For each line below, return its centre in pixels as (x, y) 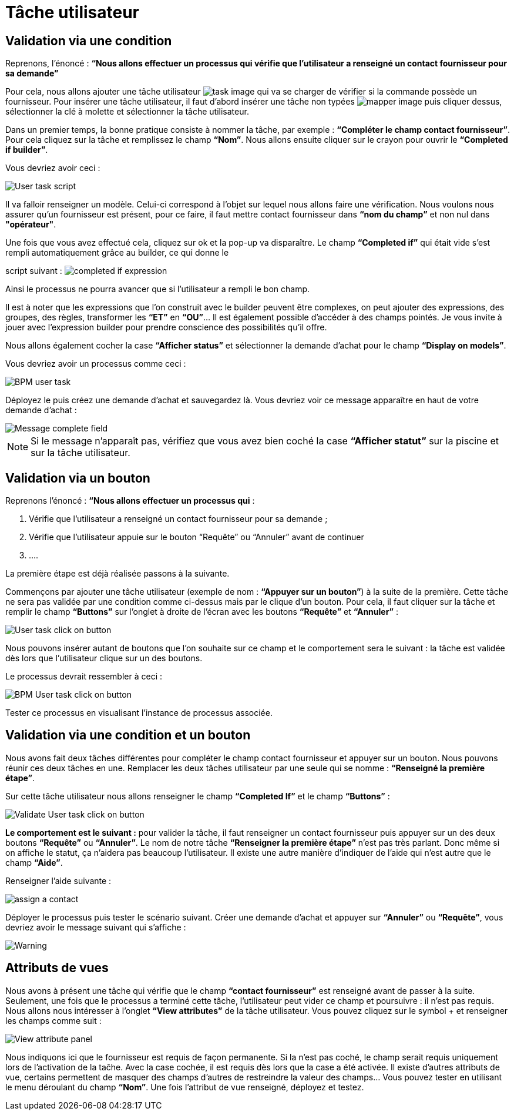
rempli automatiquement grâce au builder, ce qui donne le (117, 253)
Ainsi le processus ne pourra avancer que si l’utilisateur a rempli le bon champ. (158, 289)
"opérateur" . (31, 225)
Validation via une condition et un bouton (128, 735)
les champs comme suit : (53, 1020)
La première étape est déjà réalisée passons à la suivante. (117, 574)
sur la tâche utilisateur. (80, 453)
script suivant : (34, 271)
